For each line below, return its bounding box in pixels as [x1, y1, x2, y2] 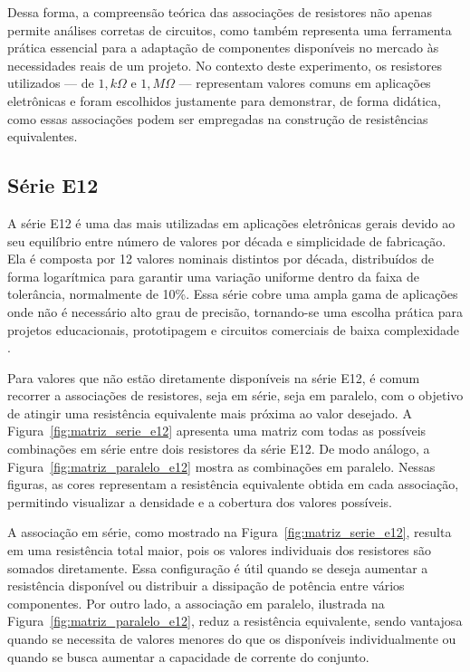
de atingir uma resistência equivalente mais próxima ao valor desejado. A [7, 403, 412, 422]
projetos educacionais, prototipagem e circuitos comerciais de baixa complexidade [7, 320, 459, 339]
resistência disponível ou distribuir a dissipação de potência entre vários [7, 576, 405, 595]
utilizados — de [7, 73, 94, 92]
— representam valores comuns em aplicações [178, 73, 431, 92]
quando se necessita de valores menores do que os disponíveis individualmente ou [7, 629, 456, 648]
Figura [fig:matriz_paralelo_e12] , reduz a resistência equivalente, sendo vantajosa [7, 611, 463, 630]
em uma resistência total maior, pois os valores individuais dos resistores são [7, 541, 432, 560]
